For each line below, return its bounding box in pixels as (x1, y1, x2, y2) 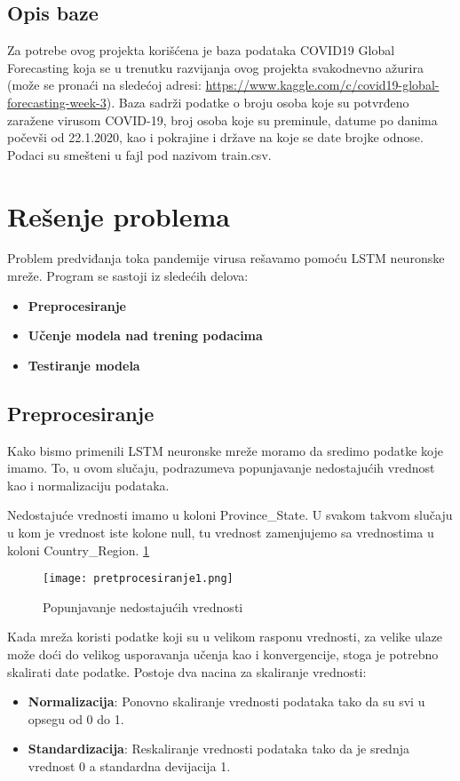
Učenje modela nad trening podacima (28, 326, 263, 345)
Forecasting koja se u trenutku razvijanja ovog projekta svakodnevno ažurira (7, 58, 424, 76)
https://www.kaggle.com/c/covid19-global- (205, 76, 440, 94)
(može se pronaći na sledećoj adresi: (7, 76, 202, 94)
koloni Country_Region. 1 (7, 540, 150, 559)
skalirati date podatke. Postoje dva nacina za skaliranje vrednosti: (7, 662, 367, 681)
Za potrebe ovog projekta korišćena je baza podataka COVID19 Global (7, 41, 395, 60)
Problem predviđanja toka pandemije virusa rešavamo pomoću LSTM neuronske (7, 249, 445, 267)
